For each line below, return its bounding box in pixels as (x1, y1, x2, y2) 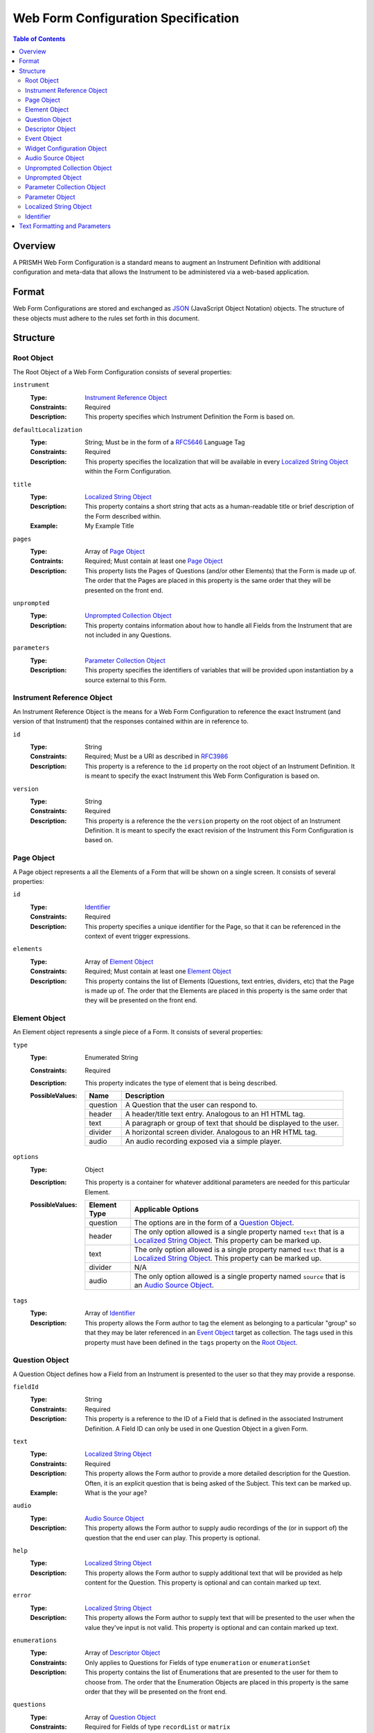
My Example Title (84, 522, 134, 530)
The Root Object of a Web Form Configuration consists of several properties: (12, 367, 232, 376)
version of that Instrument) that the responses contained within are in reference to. (12, 717, 249, 726)
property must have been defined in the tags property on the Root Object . (84, 1338, 298, 1346)
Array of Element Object (84, 957, 154, 966)
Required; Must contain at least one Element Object (84, 967, 231, 975)
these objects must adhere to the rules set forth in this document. (12, 314, 200, 322)
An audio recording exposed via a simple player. (125, 1137, 282, 1147)
